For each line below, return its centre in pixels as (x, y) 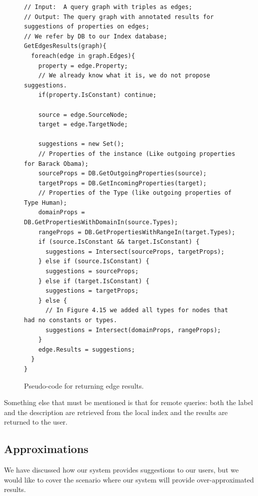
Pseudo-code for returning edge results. (84, 385)
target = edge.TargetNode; (83, 125)
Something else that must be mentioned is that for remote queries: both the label (128, 402)
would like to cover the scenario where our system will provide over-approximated (129, 479)
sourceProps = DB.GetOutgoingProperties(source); (122, 174)
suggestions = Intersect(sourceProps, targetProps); (135, 251)
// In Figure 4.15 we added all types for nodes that (137, 310)
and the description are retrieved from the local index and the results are (116, 412)
